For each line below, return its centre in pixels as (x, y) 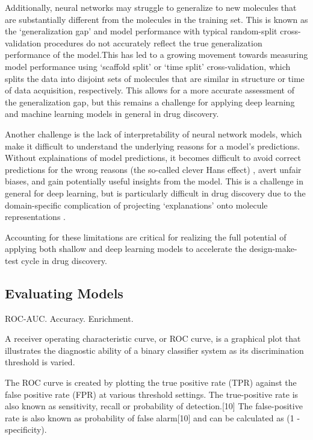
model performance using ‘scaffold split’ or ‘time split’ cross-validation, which (148, 66)
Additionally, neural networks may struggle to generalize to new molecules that (151, 7)
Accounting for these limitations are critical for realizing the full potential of (146, 237)
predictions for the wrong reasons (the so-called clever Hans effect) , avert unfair (153, 169)
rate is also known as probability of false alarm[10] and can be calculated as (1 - (153, 417)
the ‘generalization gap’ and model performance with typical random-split (141, 31)
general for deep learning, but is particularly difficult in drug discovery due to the (155, 193)
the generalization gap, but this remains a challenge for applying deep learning (150, 102)
